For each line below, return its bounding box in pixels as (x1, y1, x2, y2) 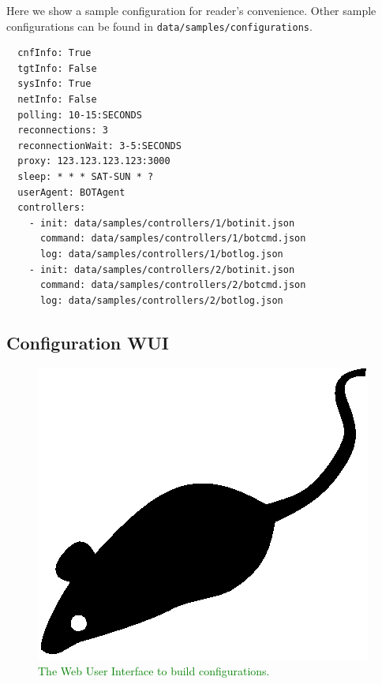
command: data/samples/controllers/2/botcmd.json (39, 279, 306, 291)
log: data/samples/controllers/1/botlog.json (39, 248, 283, 260)
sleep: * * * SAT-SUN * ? (17, 171, 154, 182)
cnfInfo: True (17, 47, 92, 59)
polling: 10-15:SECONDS (17, 109, 142, 121)
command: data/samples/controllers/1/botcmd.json (39, 233, 306, 245)
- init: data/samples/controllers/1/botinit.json (28, 217, 295, 229)
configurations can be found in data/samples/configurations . (6, 17, 313, 34)
